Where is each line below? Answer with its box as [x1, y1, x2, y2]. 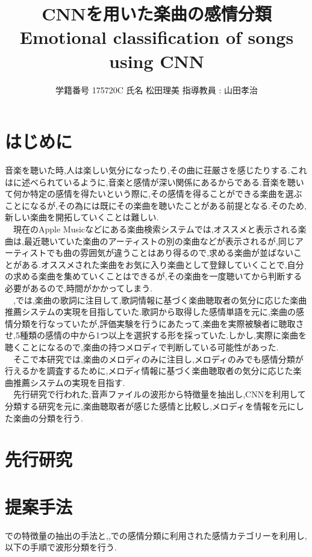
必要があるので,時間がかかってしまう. [5, 281, 153, 294]
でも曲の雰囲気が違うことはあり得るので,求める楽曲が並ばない [46, 246, 294, 259]
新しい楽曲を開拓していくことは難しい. [5, 211, 159, 223]
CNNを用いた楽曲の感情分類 [42, 1, 272, 26]
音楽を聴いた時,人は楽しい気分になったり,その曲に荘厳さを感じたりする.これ [5, 164, 307, 176]
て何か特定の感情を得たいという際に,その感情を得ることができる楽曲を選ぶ [5, 187, 302, 200]
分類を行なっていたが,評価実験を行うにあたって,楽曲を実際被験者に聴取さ [13, 317, 304, 329]
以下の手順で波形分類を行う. [5, 541, 117, 553]
